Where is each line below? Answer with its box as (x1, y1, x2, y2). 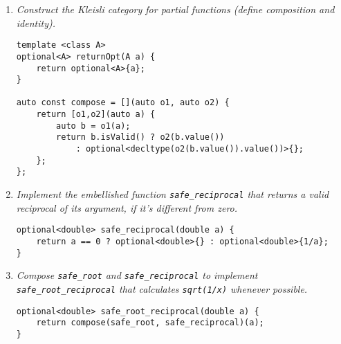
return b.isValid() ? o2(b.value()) (56, 132, 225, 143)
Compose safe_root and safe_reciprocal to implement (16, 268, 258, 282)
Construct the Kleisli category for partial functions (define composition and (16, 2, 335, 16)
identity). (16, 15, 55, 30)
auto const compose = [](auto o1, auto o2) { (16, 98, 230, 108)
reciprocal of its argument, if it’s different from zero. (16, 200, 238, 215)
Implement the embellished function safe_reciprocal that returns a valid (16, 187, 329, 201)
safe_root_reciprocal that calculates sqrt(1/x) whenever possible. (16, 281, 308, 296)
